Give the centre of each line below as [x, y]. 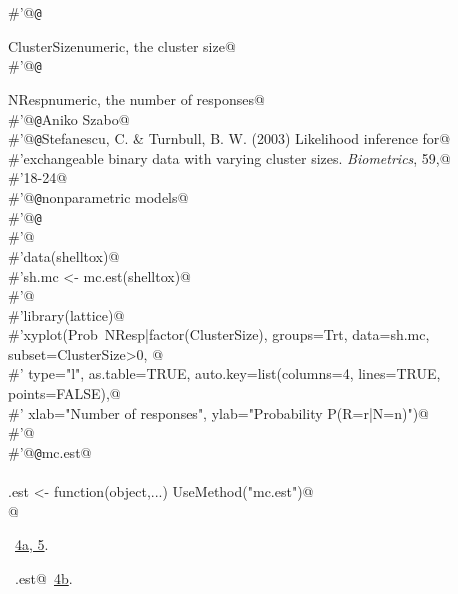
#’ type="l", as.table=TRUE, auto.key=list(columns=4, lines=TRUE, [224, 373]
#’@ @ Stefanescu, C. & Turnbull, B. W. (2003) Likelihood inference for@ [229, 138]
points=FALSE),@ [64, 393]
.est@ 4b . [43, 577]
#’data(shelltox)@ [64, 255]
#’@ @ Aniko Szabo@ [69, 118]
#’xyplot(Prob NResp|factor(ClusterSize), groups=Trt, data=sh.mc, [219, 334]
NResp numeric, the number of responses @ [136, 98]
